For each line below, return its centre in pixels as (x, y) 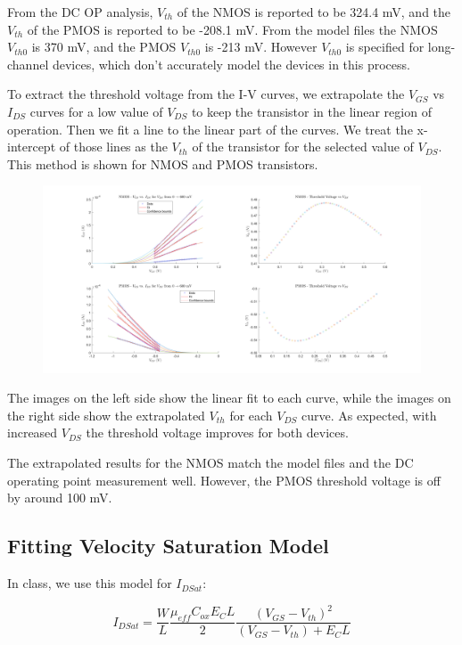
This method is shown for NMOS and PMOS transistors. (163, 163)
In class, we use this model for (90, 583)
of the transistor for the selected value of (303, 147)
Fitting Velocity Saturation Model (168, 546)
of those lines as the (113, 147)
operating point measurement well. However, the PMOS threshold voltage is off (224, 480)
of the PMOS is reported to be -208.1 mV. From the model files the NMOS (232, 29)
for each (251, 415)
